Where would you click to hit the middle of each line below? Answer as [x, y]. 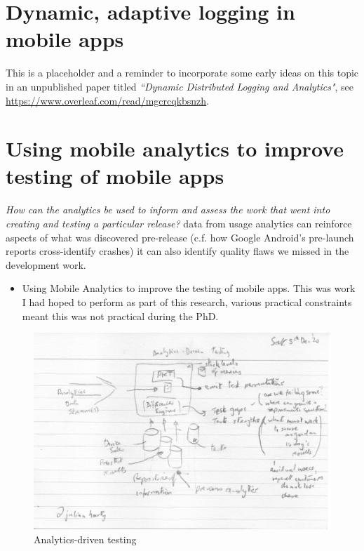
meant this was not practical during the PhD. [120, 316]
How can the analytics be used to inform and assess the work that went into [168, 210]
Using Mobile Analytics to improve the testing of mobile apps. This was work [189, 288]
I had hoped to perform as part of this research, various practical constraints [187, 301]
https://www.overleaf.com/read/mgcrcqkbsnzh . [108, 100]
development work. [46, 264]
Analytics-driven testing [85, 539]
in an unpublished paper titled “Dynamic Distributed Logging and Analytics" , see [180, 86]
